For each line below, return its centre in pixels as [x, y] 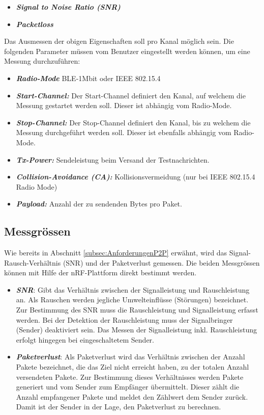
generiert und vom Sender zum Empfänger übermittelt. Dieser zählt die [128, 387]
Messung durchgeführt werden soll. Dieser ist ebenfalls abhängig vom [124, 132]
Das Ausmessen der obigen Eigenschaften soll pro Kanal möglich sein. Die [119, 41]
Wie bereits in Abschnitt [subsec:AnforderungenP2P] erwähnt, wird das [116, 253]
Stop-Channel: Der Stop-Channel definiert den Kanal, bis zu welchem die [133, 122]
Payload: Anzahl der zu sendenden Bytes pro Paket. [99, 204]
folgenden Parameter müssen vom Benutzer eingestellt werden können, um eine [127, 51]
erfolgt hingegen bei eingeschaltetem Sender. [85, 339]
